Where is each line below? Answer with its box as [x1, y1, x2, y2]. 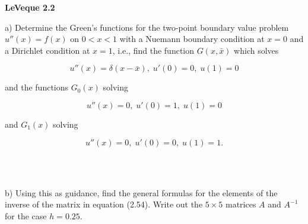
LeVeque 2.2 [5, 1, 55, 13]
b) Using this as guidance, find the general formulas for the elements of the [5, 186, 278, 199]
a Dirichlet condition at [5, 44, 90, 56]
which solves [234, 44, 279, 56]
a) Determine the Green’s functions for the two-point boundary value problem [5, 21, 289, 33]
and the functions [5, 81, 69, 93]
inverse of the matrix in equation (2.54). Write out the [5, 198, 203, 210]
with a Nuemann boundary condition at [119, 33, 265, 45]
